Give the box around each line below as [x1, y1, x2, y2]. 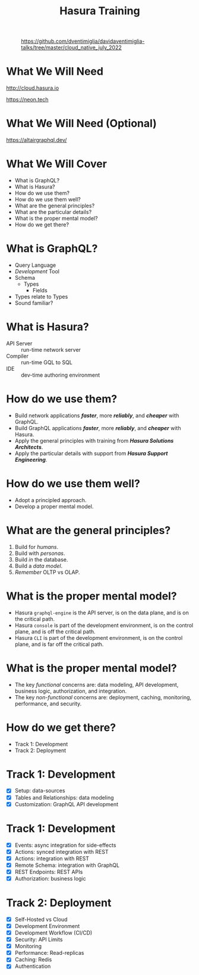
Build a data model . [14, 562, 63, 569]
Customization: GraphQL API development [14, 800, 119, 807]
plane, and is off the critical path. [14, 628, 96, 635]
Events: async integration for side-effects [14, 841, 116, 848]
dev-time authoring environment [21, 371, 100, 378]
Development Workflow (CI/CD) [14, 929, 93, 936]
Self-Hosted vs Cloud [14, 916, 68, 923]
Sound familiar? [14, 299, 53, 307]
